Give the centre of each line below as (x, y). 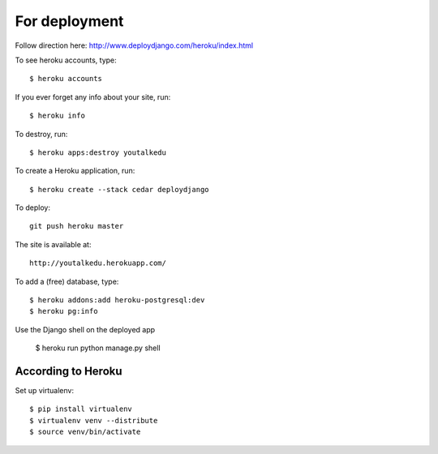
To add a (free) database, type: (67, 281)
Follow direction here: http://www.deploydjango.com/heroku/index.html (134, 45)
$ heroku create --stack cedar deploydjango (120, 189)
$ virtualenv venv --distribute (94, 420)
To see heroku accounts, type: (66, 60)
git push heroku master (77, 226)
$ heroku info (57, 116)
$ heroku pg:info (64, 311)
